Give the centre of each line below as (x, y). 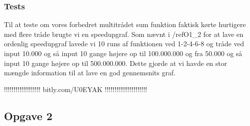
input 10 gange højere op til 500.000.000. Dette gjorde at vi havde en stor (116, 63)
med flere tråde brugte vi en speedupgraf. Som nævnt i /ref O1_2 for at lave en (124, 34)
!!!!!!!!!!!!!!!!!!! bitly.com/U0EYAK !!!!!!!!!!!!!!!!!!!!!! (76, 89)
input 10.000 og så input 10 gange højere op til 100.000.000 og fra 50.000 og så (123, 53)
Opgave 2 (28, 115)
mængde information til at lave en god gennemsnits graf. (90, 73)
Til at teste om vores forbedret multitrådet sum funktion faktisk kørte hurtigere (125, 24)
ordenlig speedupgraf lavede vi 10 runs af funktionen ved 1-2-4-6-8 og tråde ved (124, 44)
